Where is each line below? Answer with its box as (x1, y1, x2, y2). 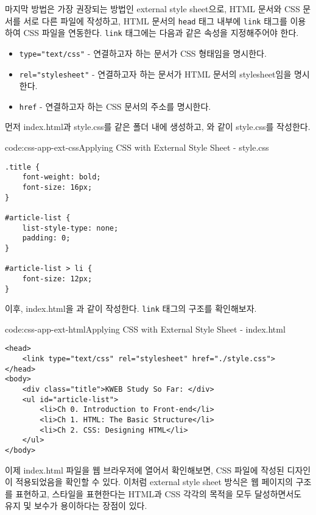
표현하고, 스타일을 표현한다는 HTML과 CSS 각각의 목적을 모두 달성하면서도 (15, 487, 302, 500)
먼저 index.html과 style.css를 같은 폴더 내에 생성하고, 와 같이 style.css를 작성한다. (5, 120, 311, 133)
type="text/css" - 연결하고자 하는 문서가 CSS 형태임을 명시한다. (19, 46, 267, 59)
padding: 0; (22, 234, 71, 243)
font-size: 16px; (22, 182, 93, 192)
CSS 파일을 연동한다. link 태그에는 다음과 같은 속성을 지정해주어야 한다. (23, 26, 299, 39)
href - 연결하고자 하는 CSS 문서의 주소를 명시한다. (19, 99, 211, 112)
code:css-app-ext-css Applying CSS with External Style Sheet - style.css (5, 141, 269, 154)
